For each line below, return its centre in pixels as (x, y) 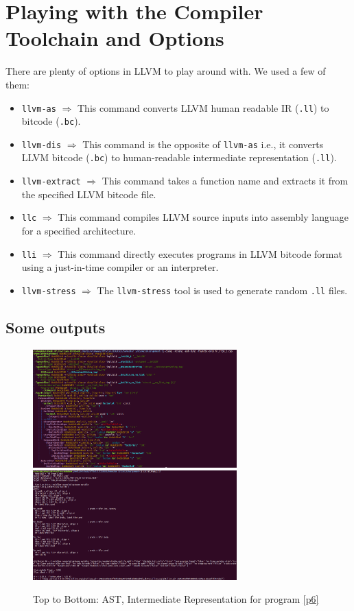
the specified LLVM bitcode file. (89, 194)
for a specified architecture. (79, 231)
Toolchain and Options (115, 38)
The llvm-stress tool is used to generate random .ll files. (222, 290)
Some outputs (56, 327)
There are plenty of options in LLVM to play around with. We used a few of (166, 71)
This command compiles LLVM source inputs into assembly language (203, 217)
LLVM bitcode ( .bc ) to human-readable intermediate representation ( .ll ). (179, 157)
